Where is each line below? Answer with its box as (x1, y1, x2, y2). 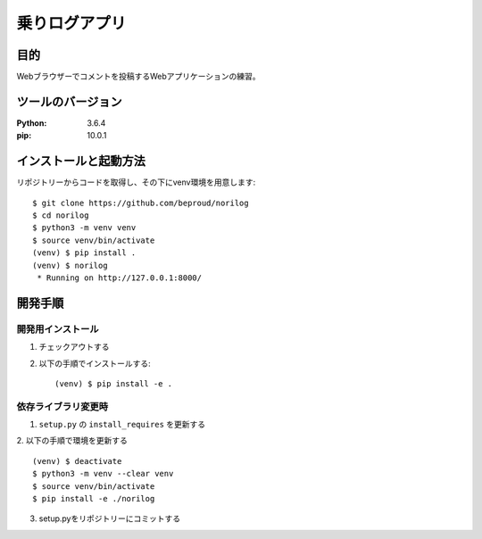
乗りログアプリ (16, 13, 127, 33)
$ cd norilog (32, 211, 89, 220)
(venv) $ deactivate (32, 456, 122, 466)
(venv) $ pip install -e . (54, 378, 173, 388)
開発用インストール (16, 322, 99, 335)
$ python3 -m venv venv (32, 223, 137, 233)
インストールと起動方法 (16, 153, 146, 169)
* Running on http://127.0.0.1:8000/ (37, 273, 203, 283)
